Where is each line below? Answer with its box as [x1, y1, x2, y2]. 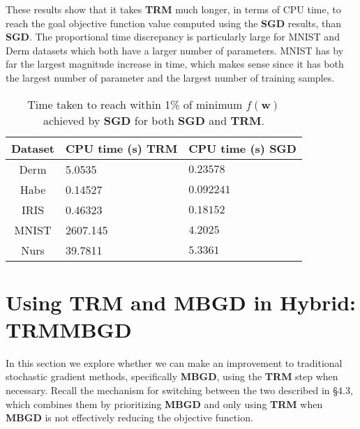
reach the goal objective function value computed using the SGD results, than [6, 15, 342, 30]
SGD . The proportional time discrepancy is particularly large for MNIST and [6, 29, 340, 44]
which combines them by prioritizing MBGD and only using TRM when [6, 396, 323, 411]
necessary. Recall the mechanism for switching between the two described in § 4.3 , [6, 383, 353, 398]
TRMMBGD [6, 315, 132, 343]
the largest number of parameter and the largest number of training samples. [6, 70, 335, 84]
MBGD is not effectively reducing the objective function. [6, 410, 253, 425]
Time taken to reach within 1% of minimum [27, 96, 243, 112]
